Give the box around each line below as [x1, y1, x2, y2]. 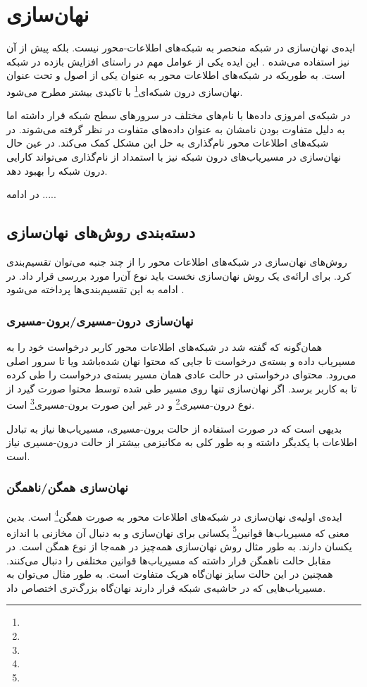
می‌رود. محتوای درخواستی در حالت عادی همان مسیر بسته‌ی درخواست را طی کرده [6, 367, 356, 382]
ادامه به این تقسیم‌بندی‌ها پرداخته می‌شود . [6, 282, 185, 297]
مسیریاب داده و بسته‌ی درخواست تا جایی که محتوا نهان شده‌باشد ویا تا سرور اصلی [6, 353, 356, 368]
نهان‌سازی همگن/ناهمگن [6, 478, 128, 496]
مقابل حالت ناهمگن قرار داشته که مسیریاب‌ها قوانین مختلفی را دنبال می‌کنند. [6, 552, 332, 567]
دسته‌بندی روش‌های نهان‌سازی [6, 221, 196, 243]
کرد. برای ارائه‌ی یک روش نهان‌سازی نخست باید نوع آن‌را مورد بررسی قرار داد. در [6, 268, 352, 283]
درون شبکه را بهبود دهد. [6, 163, 108, 178]
